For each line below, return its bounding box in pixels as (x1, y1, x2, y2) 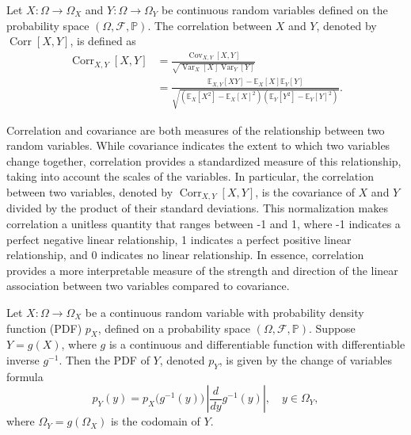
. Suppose (309, 319, 356, 336)
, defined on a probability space (97, 319, 250, 336)
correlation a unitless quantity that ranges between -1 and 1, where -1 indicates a (6, 215, 401, 231)
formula (6, 368, 44, 384)
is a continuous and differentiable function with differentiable (108, 336, 405, 353)
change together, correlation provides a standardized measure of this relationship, (6, 152, 401, 169)
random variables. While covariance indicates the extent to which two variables (6, 137, 390, 154)
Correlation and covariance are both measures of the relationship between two (6, 121, 385, 138)
